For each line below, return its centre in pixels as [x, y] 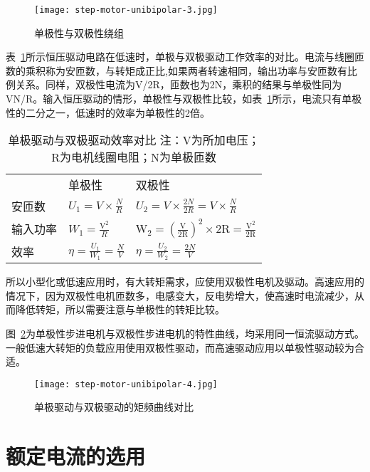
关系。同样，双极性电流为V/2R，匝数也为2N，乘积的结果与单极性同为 [179, 84]
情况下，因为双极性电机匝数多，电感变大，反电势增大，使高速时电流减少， [180, 295]
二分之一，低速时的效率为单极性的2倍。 [117, 112]
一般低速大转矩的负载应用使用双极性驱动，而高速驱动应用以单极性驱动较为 [180, 347]
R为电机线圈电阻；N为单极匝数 [134, 157]
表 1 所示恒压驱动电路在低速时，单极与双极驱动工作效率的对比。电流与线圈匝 [185, 57]
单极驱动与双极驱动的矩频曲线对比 [114, 407]
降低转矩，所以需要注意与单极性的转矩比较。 [120, 309]
